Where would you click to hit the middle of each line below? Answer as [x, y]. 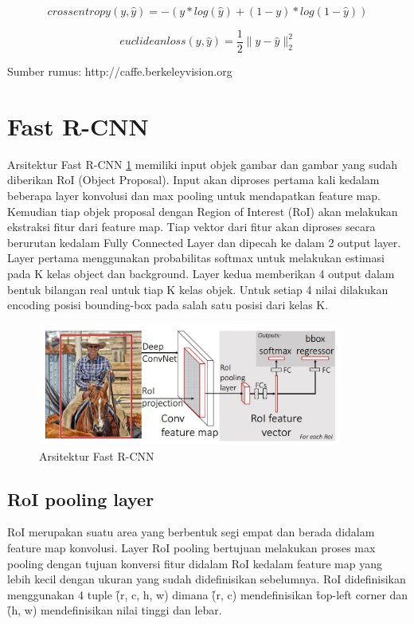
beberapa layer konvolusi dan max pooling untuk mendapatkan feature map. [194, 195]
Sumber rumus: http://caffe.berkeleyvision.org [120, 71]
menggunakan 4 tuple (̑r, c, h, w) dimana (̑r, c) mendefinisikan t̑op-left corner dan [208, 594]
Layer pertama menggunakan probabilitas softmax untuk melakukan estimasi [196, 258]
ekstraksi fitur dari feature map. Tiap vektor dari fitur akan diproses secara [191, 227]
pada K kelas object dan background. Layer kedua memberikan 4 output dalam [201, 273]
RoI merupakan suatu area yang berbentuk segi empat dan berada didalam [191, 532]
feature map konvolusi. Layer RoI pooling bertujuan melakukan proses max [191, 547]
